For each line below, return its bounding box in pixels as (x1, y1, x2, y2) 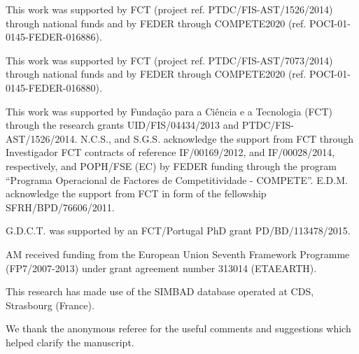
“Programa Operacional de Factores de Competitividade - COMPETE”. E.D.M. (6, 172, 348, 187)
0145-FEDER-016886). (6, 29, 102, 44)
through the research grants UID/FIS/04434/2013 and (6, 118, 239, 132)
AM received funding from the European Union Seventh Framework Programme (6, 246, 350, 261)
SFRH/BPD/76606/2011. (6, 199, 115, 214)
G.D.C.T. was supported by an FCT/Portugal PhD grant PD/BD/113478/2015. (6, 223, 351, 238)
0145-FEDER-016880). (6, 80, 102, 94)
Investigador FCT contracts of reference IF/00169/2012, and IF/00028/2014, (6, 145, 335, 160)
